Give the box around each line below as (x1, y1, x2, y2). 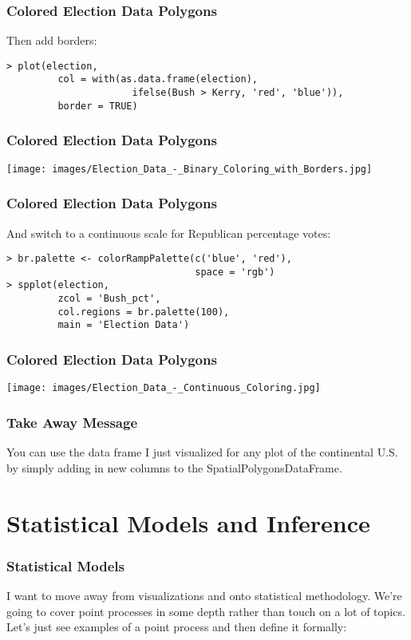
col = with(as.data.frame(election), (57, 73, 258, 85)
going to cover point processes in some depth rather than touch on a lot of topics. (6, 602, 405, 619)
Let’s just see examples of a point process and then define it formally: (6, 618, 347, 635)
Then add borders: (6, 32, 97, 49)
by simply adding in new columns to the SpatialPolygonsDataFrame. (6, 459, 342, 476)
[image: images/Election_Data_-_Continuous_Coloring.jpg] (6, 382, 321, 394)
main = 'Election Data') (57, 319, 190, 331)
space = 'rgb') (195, 266, 275, 278)
